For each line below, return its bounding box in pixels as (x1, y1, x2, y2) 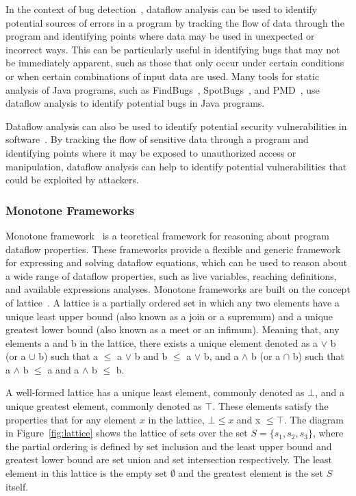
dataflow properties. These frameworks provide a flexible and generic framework (5, 242, 341, 256)
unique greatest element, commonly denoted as (5, 399, 202, 413)
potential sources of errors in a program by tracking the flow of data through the (5, 15, 344, 29)
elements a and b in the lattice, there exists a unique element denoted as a (5, 335, 318, 350)
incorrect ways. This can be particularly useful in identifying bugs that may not (5, 42, 340, 56)
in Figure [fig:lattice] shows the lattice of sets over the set (5, 426, 248, 440)
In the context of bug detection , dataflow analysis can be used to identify (5, 2, 318, 16)
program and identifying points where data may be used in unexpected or (5, 29, 315, 43)
